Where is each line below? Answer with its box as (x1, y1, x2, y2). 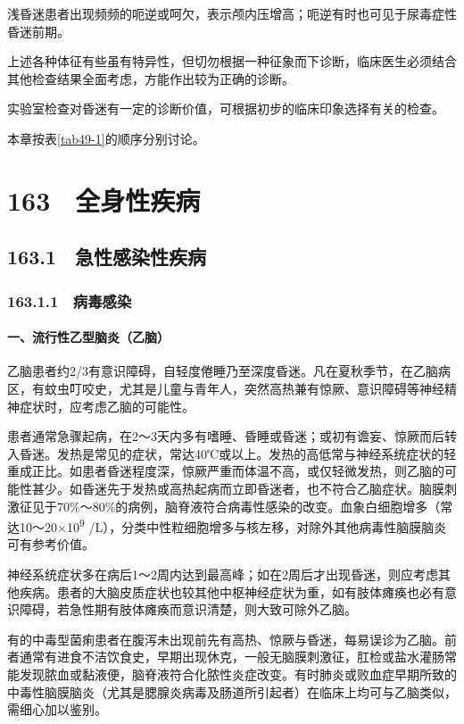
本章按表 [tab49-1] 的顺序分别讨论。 (7, 129, 205, 147)
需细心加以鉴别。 (7, 700, 107, 719)
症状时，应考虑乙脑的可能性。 (19, 396, 195, 415)
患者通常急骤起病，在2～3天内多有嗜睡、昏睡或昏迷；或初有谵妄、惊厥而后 (7, 427, 444, 445)
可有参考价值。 (7, 535, 95, 553)
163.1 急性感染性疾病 (7, 243, 206, 270)
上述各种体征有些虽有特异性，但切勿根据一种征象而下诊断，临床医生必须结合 (7, 52, 457, 71)
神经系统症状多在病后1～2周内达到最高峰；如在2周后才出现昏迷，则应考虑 (7, 564, 438, 583)
